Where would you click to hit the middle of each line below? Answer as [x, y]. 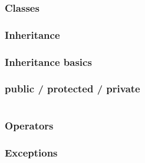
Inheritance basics [48, 61]
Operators [29, 125]
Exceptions [31, 152]
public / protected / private [72, 89]
